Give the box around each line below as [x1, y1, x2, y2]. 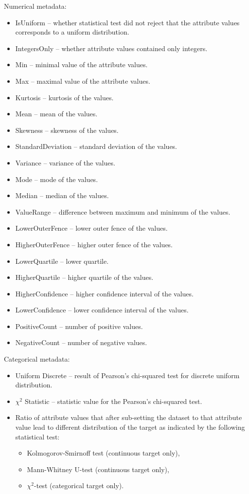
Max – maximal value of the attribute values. [15, 75, 150, 86]
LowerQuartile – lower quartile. [15, 256, 109, 266]
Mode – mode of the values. [15, 174, 98, 184]
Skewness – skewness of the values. [15, 125, 119, 135]
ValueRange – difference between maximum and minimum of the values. [15, 206, 231, 217]
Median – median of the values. [15, 190, 109, 201]
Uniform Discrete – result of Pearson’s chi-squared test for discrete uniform [15, 370, 240, 380]
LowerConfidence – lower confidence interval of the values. [15, 305, 189, 315]
